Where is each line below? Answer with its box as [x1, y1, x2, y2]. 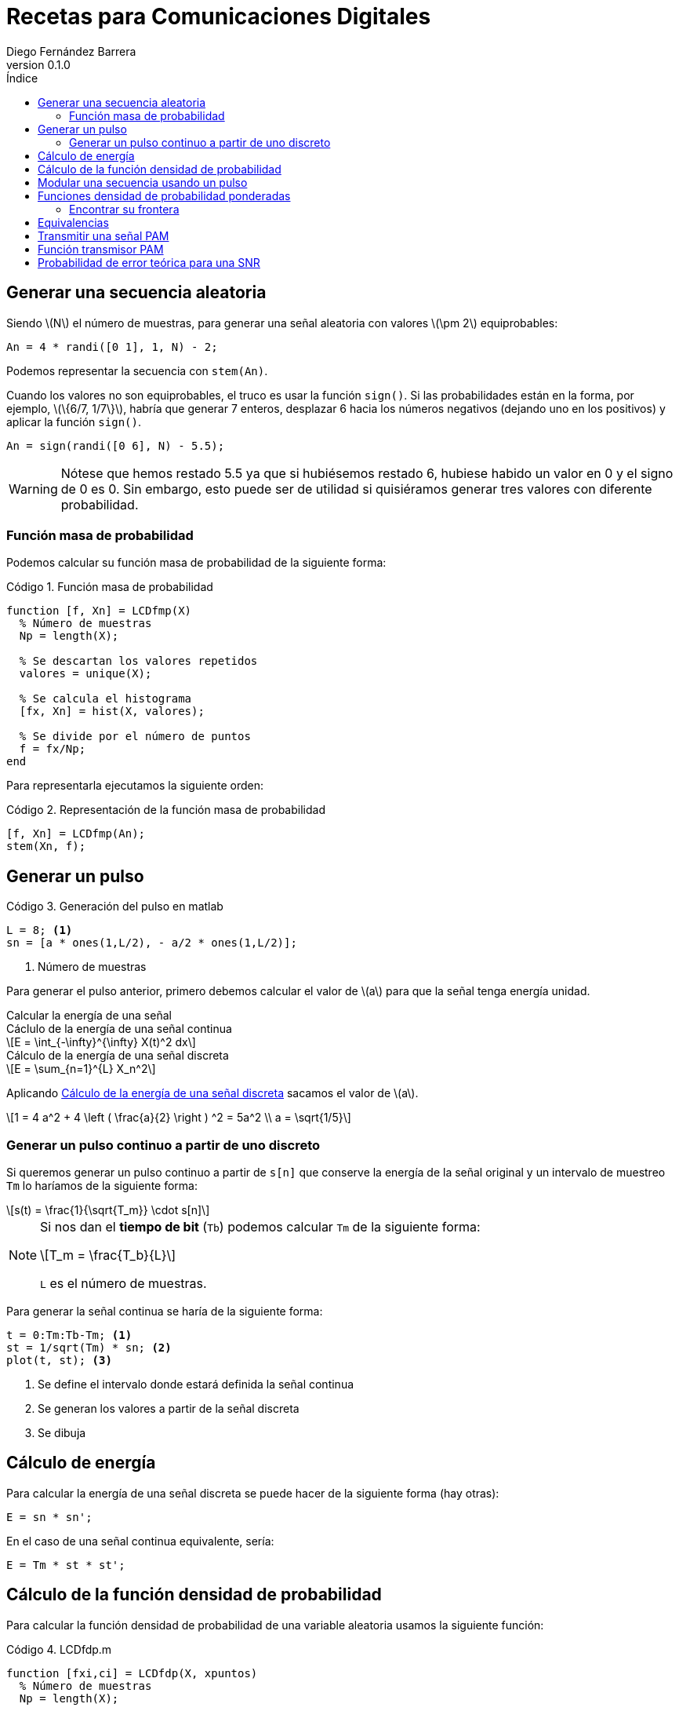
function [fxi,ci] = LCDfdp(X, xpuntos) [6, 1666, 258, 1680]
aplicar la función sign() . [6, 414, 141, 429]
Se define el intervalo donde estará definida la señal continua [38, 1377, 354, 1391]
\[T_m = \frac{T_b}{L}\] [40, 1246, 176, 1263]
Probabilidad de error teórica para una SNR [38, 255, 260, 269]
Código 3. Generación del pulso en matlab [6, 899, 223, 914]
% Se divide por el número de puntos [19, 730, 251, 743]
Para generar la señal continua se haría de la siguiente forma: [6, 1304, 323, 1318]
